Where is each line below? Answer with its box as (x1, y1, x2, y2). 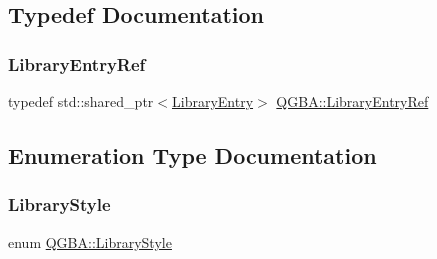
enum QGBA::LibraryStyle (8, 231, 172, 252)
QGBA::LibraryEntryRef (276, 91, 429, 111)
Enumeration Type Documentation (8, 139, 377, 170)
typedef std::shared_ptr (8, 91, 154, 111)
